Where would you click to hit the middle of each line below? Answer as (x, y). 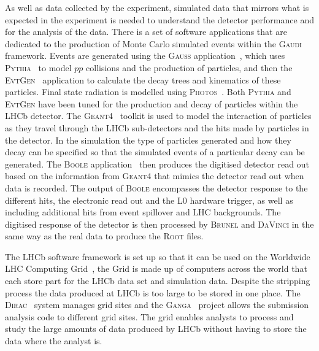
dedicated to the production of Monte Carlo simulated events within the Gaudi (153, 43)
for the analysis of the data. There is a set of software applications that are (146, 32)
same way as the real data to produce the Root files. (104, 236)
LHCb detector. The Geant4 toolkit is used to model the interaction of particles (158, 116)
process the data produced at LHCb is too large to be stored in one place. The (153, 292)
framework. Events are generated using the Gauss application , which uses (145, 56)
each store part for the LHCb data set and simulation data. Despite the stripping (158, 281)
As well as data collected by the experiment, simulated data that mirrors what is (157, 7)
